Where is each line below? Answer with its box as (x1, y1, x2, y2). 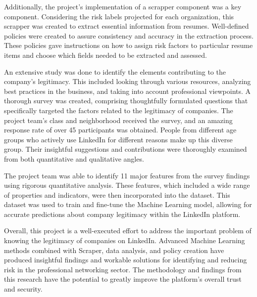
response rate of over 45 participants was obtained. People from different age (4, 125, 237, 135)
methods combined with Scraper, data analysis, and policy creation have (4, 245, 224, 255)
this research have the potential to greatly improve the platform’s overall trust (4, 274, 242, 284)
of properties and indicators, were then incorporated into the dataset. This (4, 189, 230, 200)
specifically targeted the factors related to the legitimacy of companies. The (4, 105, 233, 115)
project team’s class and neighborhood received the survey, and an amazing (4, 115, 233, 125)
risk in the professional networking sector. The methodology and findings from (4, 264, 242, 274)
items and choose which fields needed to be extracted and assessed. (4, 49, 207, 60)
